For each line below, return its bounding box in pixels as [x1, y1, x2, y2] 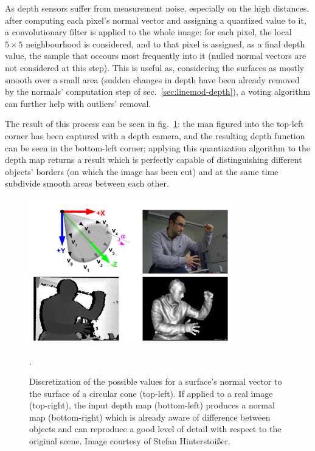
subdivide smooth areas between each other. [5, 177, 169, 190]
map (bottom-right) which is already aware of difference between [29, 410, 271, 423]
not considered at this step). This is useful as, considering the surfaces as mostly [5, 61, 305, 74]
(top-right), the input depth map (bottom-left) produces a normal [29, 399, 275, 411]
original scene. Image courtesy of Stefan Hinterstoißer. [29, 435, 230, 447]
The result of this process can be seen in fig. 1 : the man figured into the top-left [5, 117, 304, 130]
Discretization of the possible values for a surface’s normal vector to [29, 375, 282, 388]
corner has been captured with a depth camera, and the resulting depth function [5, 129, 305, 142]
